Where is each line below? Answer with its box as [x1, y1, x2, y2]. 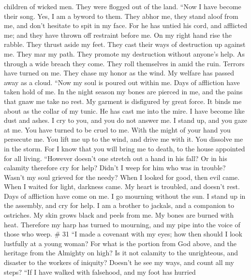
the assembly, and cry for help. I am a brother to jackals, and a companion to [4, 200, 234, 210]
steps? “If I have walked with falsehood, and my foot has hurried [4, 266, 196, 277]
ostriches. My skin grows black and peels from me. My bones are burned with [4, 210, 234, 220]
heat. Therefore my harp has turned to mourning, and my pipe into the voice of [4, 219, 240, 229]
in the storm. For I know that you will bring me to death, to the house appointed [4, 143, 245, 153]
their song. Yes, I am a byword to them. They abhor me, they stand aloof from [4, 11, 238, 21]
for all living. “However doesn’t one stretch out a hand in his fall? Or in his [4, 153, 227, 163]
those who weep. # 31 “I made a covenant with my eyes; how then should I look [4, 229, 242, 239]
